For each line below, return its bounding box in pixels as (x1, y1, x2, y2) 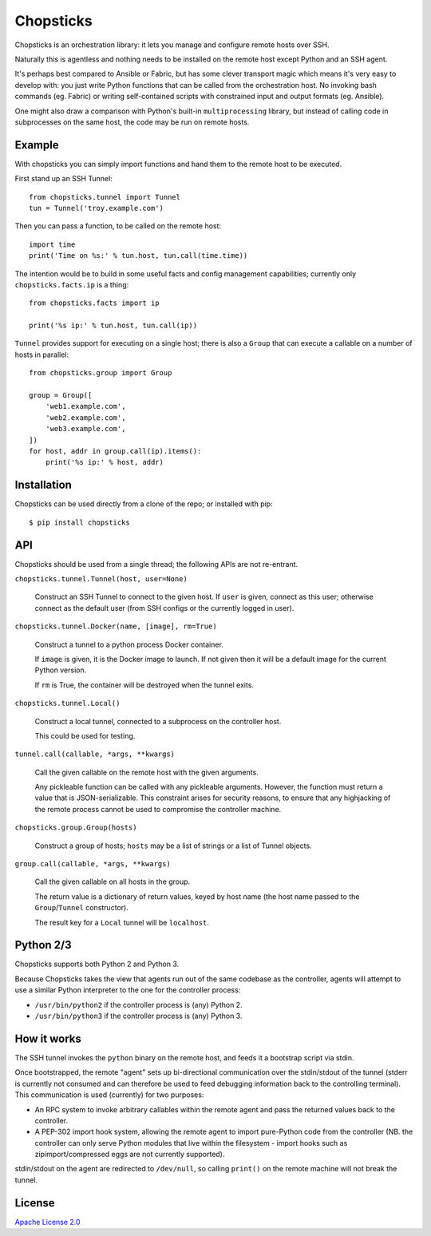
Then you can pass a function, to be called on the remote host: (14, 221, 222, 231)
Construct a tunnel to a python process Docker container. (34, 640, 223, 649)
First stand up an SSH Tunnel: (14, 174, 113, 184)
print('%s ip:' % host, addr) (45, 458, 164, 467)
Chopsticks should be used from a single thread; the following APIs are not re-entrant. (14, 559, 299, 568)
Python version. (34, 665, 87, 675)
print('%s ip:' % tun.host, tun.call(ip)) (29, 321, 198, 331)
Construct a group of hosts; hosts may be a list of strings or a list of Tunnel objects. (34, 841, 312, 850)
